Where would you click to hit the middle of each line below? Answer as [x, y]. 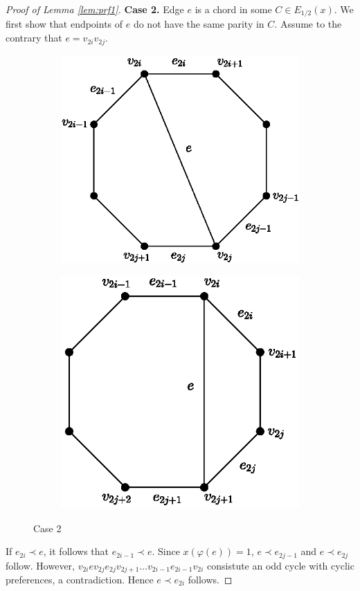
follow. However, [40, 565]
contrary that [34, 38]
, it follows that [76, 551]
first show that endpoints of [64, 24]
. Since [166, 551]
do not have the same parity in [199, 24]
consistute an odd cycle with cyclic [281, 565]
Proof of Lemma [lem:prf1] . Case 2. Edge [95, 9]
